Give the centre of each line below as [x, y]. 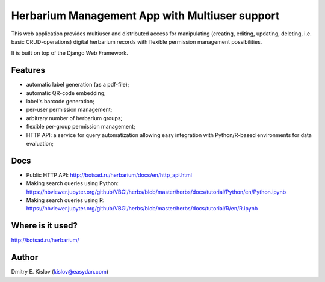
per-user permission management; [69, 110]
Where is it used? [45, 226]
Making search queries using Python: [72, 183]
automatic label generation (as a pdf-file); [78, 85]
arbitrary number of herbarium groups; [74, 118]
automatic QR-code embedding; [66, 93]
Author [25, 258]
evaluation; [40, 143]
